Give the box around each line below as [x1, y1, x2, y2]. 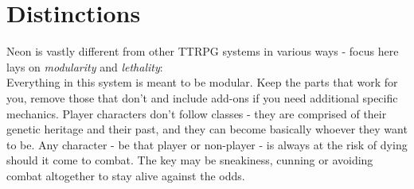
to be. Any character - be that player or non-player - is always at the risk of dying [6, 136, 408, 152]
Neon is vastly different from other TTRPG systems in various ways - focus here [6, 43, 399, 60]
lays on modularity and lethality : [6, 58, 163, 75]
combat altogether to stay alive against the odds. [6, 167, 245, 183]
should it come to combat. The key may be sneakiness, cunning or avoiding [6, 152, 373, 168]
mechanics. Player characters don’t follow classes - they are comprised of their [6, 105, 387, 121]
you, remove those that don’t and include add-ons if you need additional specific [6, 89, 398, 106]
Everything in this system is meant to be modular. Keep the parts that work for [6, 74, 398, 91]
